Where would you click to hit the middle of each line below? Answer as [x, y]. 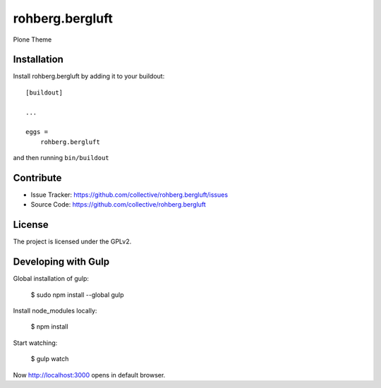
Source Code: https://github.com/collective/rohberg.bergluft [118, 205]
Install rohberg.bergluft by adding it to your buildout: [89, 76]
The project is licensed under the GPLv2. [72, 242]
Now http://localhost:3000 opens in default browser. [89, 375]
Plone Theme [32, 40]
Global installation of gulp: [51, 279]
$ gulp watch [50, 359]
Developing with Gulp [61, 262]
